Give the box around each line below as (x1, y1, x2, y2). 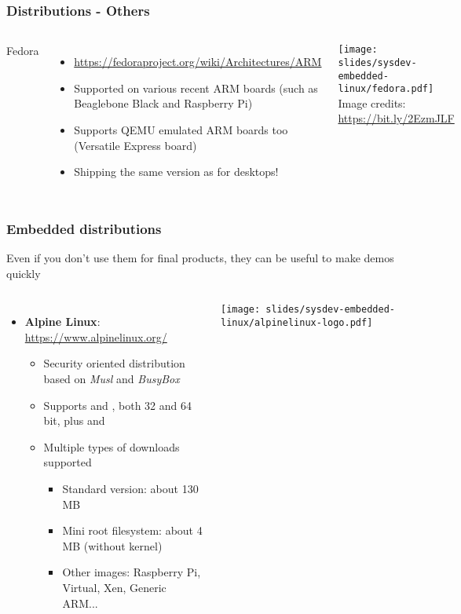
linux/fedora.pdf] (338, 83, 434, 95)
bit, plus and (43, 412, 105, 429)
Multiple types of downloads (43, 438, 180, 455)
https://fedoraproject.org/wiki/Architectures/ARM (74, 53, 322, 70)
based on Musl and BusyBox (43, 370, 180, 386)
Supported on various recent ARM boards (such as (74, 79, 318, 96)
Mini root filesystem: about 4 (62, 522, 203, 539)
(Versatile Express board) (74, 137, 197, 153)
